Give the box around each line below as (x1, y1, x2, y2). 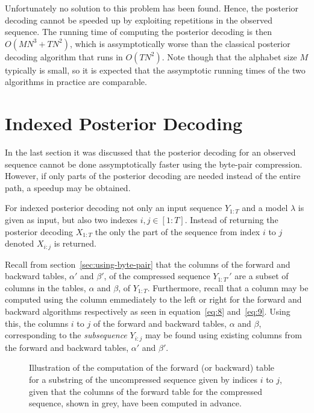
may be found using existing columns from (145, 329, 302, 341)
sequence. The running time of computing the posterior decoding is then (5, 25, 272, 38)
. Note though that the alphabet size (162, 50, 297, 63)
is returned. (54, 237, 96, 250)
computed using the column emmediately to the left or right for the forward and (5, 293, 302, 306)
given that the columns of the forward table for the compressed (29, 385, 262, 397)
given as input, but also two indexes (5, 213, 137, 226)
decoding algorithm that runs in (5, 50, 123, 63)
